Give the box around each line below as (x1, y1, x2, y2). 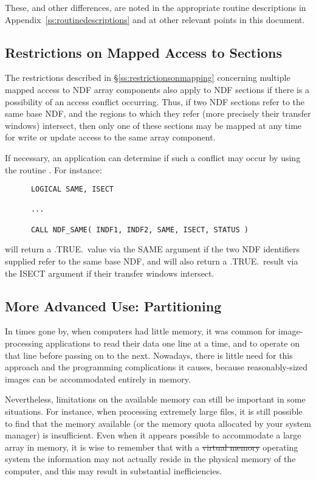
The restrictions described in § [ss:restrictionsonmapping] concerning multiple (5, 71, 290, 84)
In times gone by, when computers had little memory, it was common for (5, 325, 276, 337)
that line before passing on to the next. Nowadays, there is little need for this (5, 348, 293, 361)
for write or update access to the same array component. (5, 131, 216, 144)
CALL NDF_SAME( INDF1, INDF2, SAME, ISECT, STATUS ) (30, 225, 249, 234)
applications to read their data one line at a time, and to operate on (46, 337, 300, 349)
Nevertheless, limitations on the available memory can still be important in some (5, 393, 306, 406)
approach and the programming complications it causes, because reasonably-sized (5, 361, 307, 373)
